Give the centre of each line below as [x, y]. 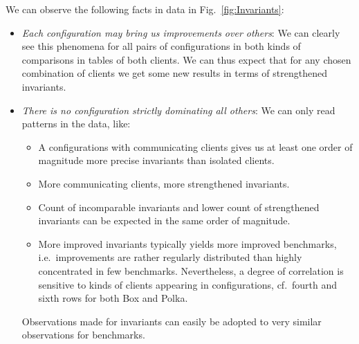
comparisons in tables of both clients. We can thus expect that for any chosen [186, 59]
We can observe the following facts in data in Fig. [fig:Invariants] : [145, 9]
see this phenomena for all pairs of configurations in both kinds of [161, 46]
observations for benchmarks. [83, 335]
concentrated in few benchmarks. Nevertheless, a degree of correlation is [191, 270]
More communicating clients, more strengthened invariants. [164, 183]
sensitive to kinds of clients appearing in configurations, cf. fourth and [188, 284]
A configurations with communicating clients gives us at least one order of [195, 146]
